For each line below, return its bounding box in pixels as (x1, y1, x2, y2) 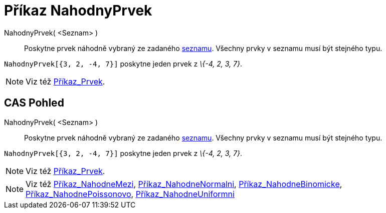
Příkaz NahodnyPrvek (4, 2, 152, 19)
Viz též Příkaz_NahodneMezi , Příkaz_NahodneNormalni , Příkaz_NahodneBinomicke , (26, 178, 342, 189)
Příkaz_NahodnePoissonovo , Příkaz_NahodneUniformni (26, 188, 235, 199)
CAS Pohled (4, 96, 64, 109)
